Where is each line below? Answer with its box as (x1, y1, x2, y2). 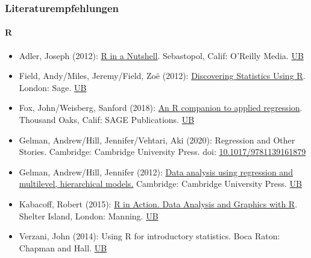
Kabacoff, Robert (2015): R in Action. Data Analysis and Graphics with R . (19, 197, 298, 210)
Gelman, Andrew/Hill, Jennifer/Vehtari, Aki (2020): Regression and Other (19, 133, 295, 146)
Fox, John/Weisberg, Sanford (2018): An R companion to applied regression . (19, 101, 303, 114)
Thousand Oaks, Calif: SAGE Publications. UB (19, 113, 195, 126)
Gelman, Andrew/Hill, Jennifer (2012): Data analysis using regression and (19, 165, 293, 178)
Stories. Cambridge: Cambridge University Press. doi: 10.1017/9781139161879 (19, 145, 306, 158)
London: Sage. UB (19, 81, 87, 93)
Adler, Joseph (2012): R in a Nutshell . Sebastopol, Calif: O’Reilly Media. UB (19, 49, 304, 61)
